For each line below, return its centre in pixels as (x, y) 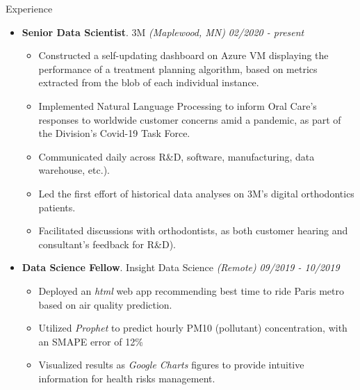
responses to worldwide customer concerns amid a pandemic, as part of (190, 119)
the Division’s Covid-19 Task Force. (114, 133)
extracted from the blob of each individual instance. (149, 82)
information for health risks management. (127, 378)
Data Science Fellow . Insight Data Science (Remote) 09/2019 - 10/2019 (181, 267)
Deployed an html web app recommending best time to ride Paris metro (191, 290)
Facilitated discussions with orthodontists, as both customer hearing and (193, 230)
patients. (57, 207)
